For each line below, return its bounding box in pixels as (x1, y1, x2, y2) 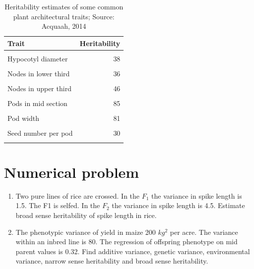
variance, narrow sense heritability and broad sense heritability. (15, 256, 208, 266)
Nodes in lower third (7, 68, 70, 78)
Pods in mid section (7, 98, 67, 108)
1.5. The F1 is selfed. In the (15, 200, 100, 211)
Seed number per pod (7, 128, 73, 138)
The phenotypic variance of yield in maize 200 (15, 226, 156, 237)
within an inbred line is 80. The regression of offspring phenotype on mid (15, 236, 238, 247)
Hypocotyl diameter (7, 53, 68, 63)
